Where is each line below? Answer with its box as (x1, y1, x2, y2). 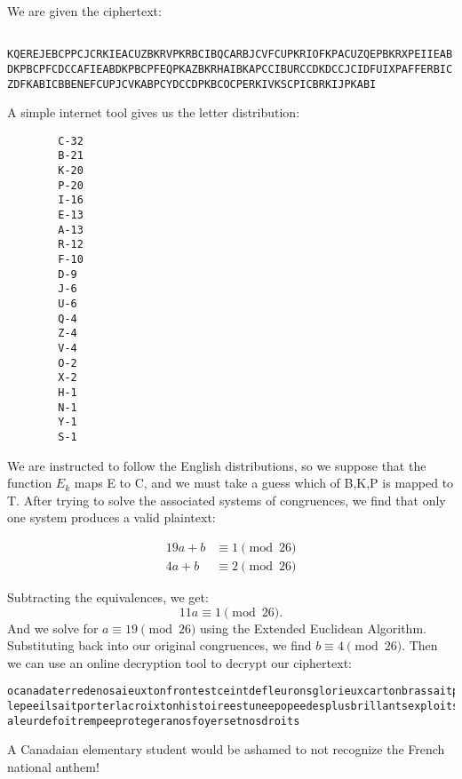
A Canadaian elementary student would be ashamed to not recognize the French (7, 740, 445, 759)
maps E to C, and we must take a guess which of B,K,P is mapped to (74, 473, 454, 492)
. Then (402, 636, 438, 655)
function (7, 473, 52, 492)
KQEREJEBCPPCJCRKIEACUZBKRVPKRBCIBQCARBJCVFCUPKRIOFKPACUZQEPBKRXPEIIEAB (7, 48, 453, 61)
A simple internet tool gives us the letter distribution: (7, 103, 300, 122)
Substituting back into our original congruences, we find (7, 636, 312, 655)
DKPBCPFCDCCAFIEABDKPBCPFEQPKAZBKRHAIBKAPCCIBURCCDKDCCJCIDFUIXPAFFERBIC (7, 62, 453, 76)
